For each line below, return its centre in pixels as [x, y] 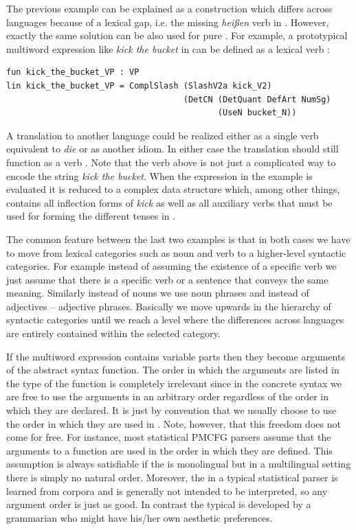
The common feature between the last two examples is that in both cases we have [178, 239]
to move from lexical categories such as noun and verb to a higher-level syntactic [176, 252]
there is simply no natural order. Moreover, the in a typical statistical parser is [172, 477]
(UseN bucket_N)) [257, 113]
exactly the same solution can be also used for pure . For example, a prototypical [177, 35]
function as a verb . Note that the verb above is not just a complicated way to [171, 162]
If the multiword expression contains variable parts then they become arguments [176, 356]
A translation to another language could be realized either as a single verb [163, 135]
